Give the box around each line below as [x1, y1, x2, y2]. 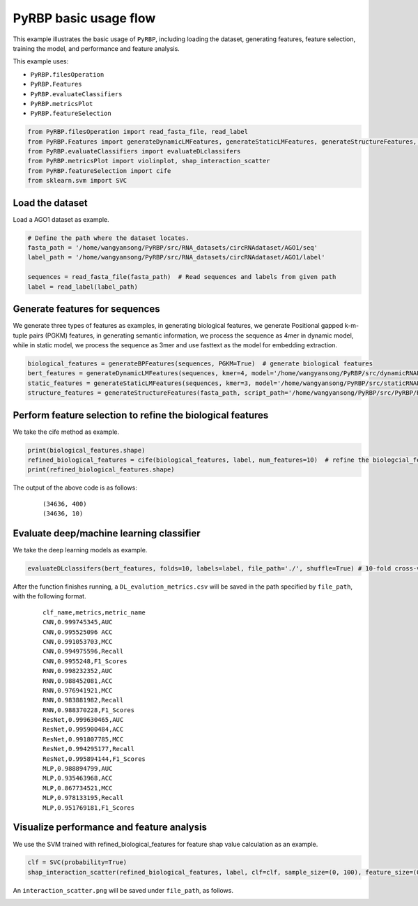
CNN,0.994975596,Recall [42, 647, 124, 656]
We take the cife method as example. [13, 428, 120, 436]
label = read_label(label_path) [27, 282, 139, 291]
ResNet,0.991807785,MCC [42, 735, 124, 743]
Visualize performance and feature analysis [13, 822, 208, 833]
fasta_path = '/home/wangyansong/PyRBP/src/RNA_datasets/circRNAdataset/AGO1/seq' [27, 244, 318, 252]
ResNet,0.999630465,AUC [42, 716, 124, 724]
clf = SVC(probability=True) [27, 859, 127, 866]
